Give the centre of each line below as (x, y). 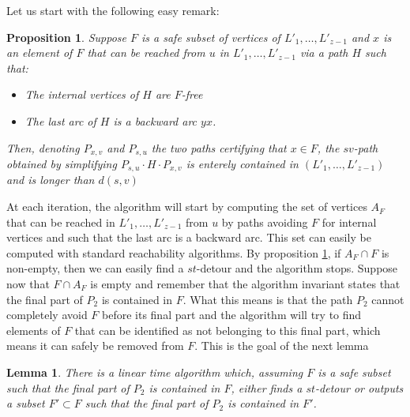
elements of (34, 330)
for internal (349, 222)
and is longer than (51, 180)
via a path (324, 53)
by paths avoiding (265, 222)
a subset (26, 403)
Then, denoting (43, 147)
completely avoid (47, 315)
